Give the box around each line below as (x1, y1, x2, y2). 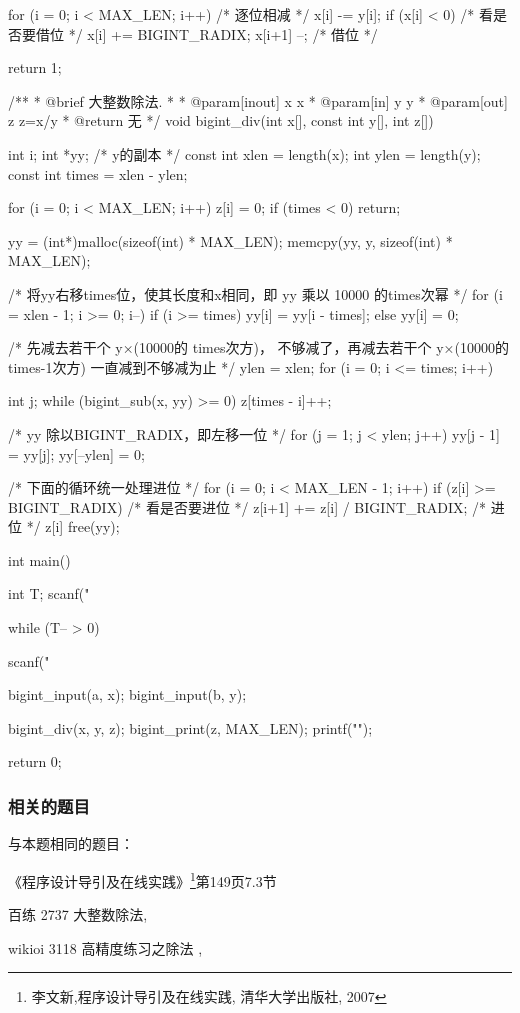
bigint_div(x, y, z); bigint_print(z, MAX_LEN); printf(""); (8, 717, 373, 738)
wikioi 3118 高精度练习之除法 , (8, 937, 203, 958)
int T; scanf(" (8, 583, 90, 604)
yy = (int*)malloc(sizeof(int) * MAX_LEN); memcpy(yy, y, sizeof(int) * (8, 230, 453, 251)
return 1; (8, 57, 62, 78)
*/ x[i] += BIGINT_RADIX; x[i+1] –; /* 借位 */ (68, 23, 378, 44)
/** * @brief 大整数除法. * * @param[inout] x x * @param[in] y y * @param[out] (8, 90, 508, 111)
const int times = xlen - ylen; (8, 163, 188, 184)
